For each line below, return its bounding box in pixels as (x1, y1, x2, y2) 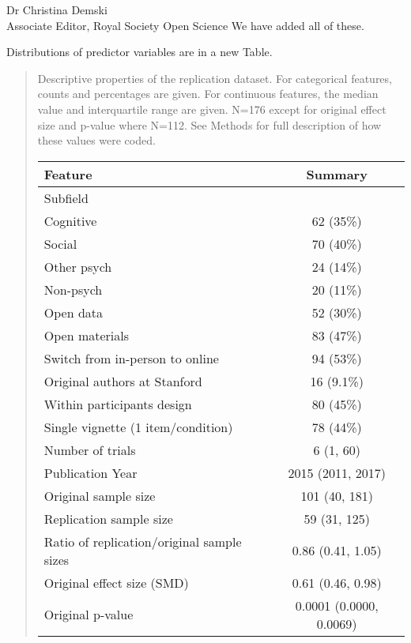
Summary (306, 164, 368, 183)
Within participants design (43, 394, 192, 413)
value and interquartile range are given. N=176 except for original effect (37, 100, 386, 117)
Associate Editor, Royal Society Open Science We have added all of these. (6, 17, 364, 33)
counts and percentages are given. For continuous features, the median (37, 85, 379, 102)
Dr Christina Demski (6, 2, 107, 17)
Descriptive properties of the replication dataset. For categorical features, (37, 70, 392, 86)
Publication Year (43, 463, 138, 482)
